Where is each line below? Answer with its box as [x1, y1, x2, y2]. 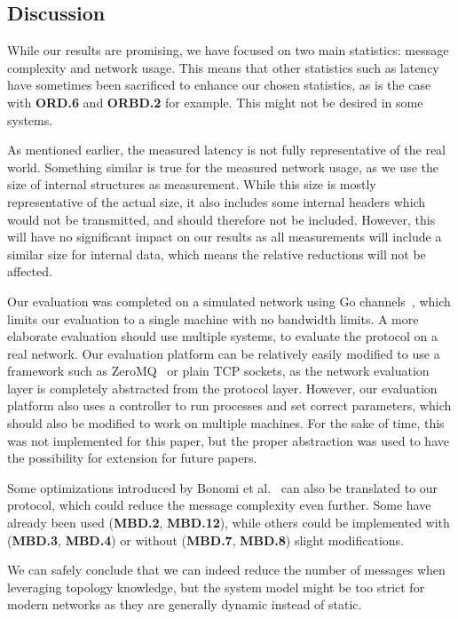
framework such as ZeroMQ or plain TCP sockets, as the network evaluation [7, 361, 430, 380]
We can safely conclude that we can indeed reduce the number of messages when [7, 560, 446, 579]
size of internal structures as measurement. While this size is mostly [7, 175, 376, 194]
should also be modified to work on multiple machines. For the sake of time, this [7, 414, 445, 433]
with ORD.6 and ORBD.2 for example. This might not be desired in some [7, 92, 423, 111]
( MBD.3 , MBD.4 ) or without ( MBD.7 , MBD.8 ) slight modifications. [7, 530, 405, 549]
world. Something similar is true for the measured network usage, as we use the [7, 157, 438, 176]
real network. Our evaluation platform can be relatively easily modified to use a [7, 344, 440, 362]
